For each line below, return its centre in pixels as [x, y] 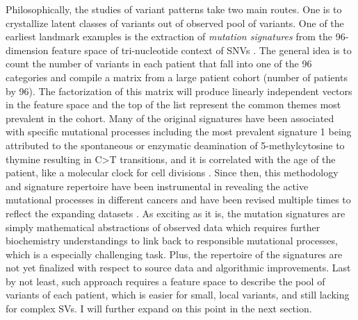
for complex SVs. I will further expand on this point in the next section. [159, 309]
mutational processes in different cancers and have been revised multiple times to [178, 200]
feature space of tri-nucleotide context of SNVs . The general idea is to [202, 50]
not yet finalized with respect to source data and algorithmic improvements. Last [178, 268]
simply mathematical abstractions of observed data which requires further [163, 227]
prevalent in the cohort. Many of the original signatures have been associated [170, 118]
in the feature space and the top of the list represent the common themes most [173, 104]
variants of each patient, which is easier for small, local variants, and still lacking [178, 295]
